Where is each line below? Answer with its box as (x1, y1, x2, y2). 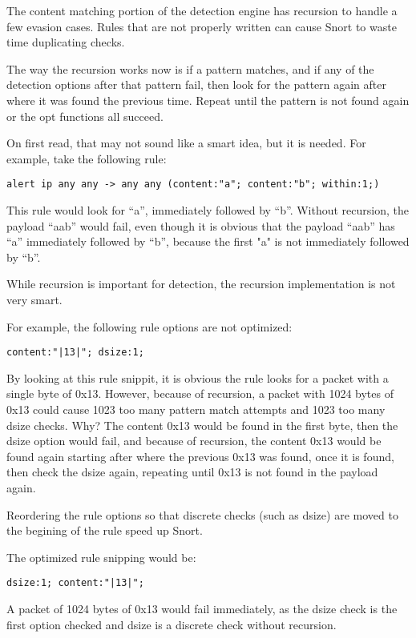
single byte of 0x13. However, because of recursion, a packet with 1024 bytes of (6, 385, 394, 402)
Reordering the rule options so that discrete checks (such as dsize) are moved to (6, 506, 398, 523)
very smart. (6, 291, 63, 307)
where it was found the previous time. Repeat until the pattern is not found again (6, 91, 410, 108)
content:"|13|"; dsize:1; (6, 347, 144, 359)
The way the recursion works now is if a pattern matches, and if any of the (6, 60, 374, 77)
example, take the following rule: (6, 150, 167, 167)
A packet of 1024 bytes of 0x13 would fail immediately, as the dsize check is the (6, 600, 398, 616)
